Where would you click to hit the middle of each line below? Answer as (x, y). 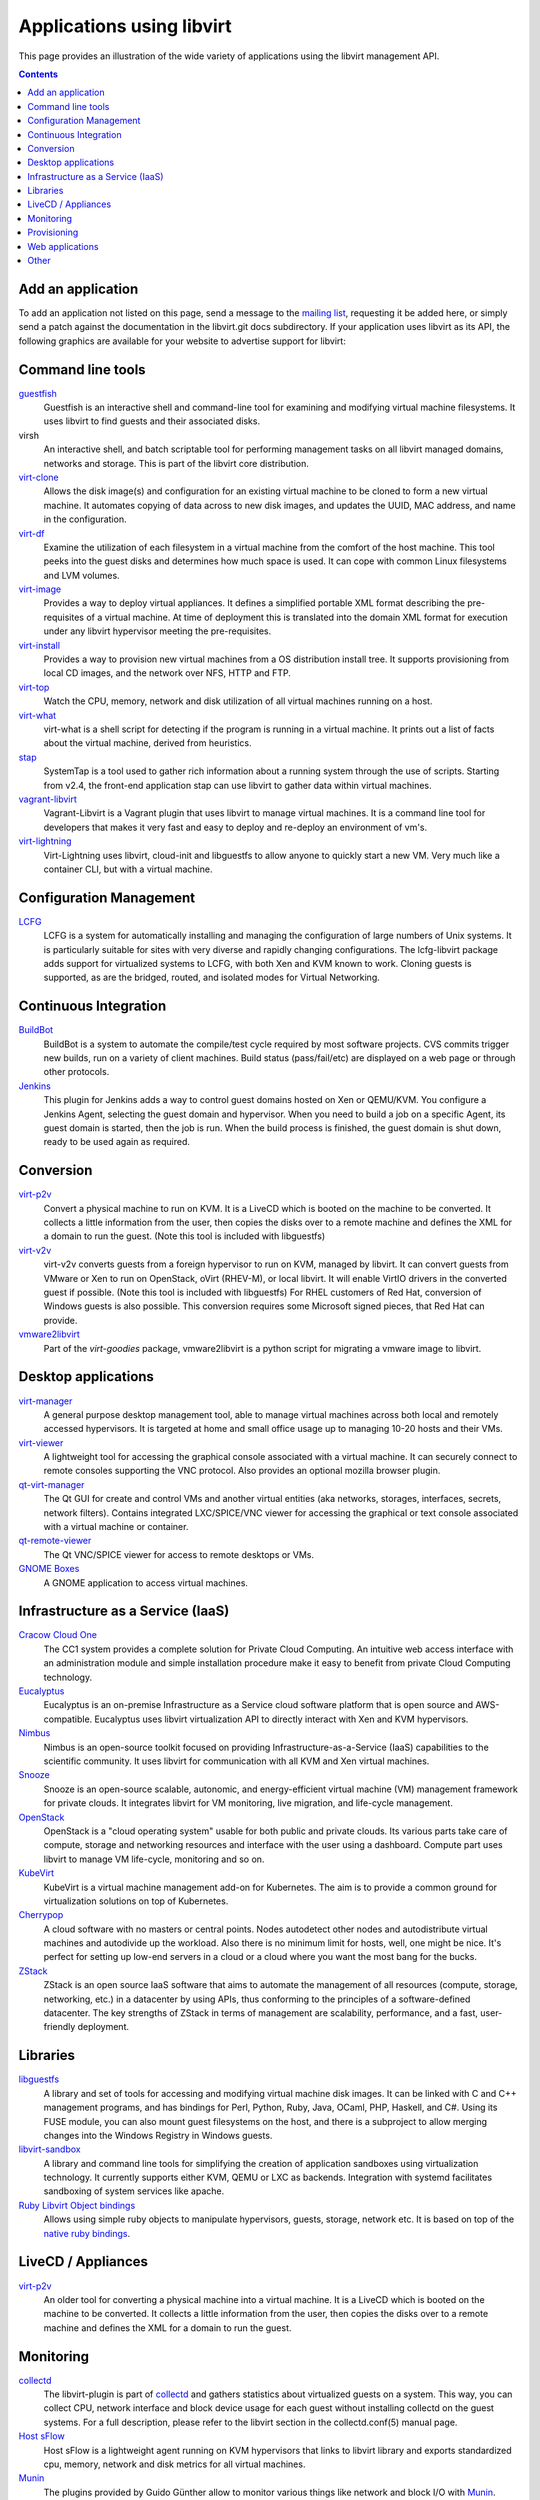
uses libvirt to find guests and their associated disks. (151, 421)
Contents (38, 74)
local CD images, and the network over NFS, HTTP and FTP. (167, 673)
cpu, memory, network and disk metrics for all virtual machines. (174, 2464)
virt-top (34, 687)
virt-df (31, 533)
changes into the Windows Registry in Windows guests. (158, 2135)
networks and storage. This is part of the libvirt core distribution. (176, 463)
